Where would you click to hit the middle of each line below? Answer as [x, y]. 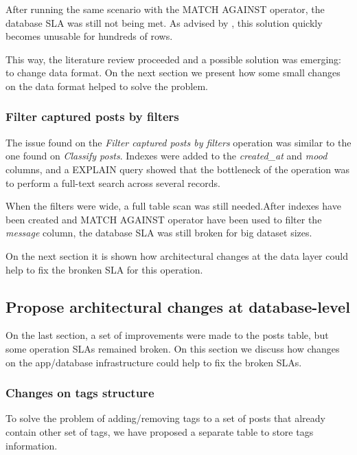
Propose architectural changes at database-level [178, 306]
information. [32, 445]
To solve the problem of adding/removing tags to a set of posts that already [165, 418]
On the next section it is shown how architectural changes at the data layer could [177, 255]
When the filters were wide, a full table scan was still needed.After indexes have [173, 206]
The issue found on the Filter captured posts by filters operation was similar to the [178, 142]
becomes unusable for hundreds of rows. [89, 36]
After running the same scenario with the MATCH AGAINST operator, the [165, 9]
